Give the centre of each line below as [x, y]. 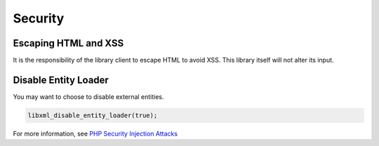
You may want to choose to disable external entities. [88, 97]
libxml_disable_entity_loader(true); [93, 115]
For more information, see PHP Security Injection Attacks [95, 133]
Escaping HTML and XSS [68, 43]
